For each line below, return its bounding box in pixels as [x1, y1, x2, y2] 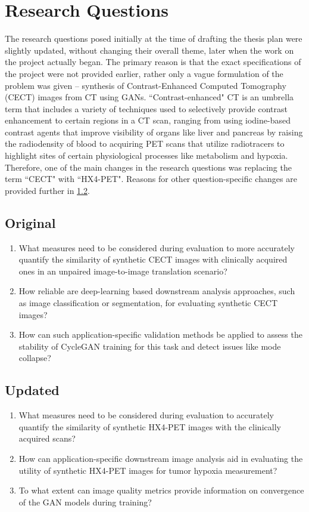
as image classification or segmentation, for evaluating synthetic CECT [18, 297, 278, 309]
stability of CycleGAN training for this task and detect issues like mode [18, 340, 281, 352]
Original [5, 213, 56, 232]
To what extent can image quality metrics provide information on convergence [18, 484, 304, 496]
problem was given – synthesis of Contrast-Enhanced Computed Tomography [5, 79, 286, 91]
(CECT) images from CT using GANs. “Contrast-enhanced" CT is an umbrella [5, 91, 294, 103]
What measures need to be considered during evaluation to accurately [18, 409, 274, 421]
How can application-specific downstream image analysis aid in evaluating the [18, 452, 303, 464]
